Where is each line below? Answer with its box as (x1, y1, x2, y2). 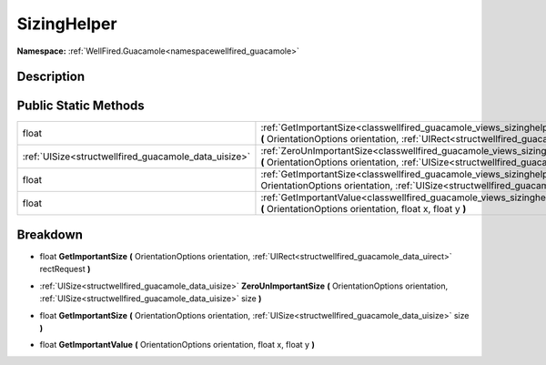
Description (16, 69, 86, 85)
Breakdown (16, 227, 84, 242)
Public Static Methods (16, 98, 145, 114)
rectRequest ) (39, 264, 91, 275)
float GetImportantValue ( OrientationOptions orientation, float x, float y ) (39, 340, 316, 350)
